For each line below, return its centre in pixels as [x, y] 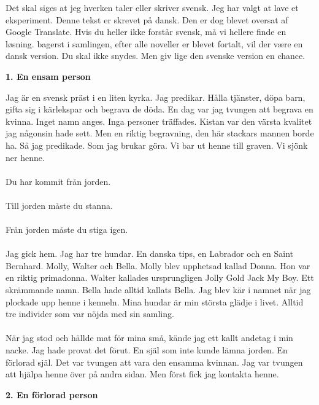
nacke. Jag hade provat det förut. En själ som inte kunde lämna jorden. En [147, 350]
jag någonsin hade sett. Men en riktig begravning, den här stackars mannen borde [160, 133]
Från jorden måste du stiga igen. [67, 230]
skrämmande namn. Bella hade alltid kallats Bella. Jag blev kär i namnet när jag [158, 290]
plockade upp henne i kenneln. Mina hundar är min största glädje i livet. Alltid [155, 301]
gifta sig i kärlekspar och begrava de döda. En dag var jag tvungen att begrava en [159, 109]
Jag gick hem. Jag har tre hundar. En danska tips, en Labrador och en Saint [149, 254]
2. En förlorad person [52, 394]
